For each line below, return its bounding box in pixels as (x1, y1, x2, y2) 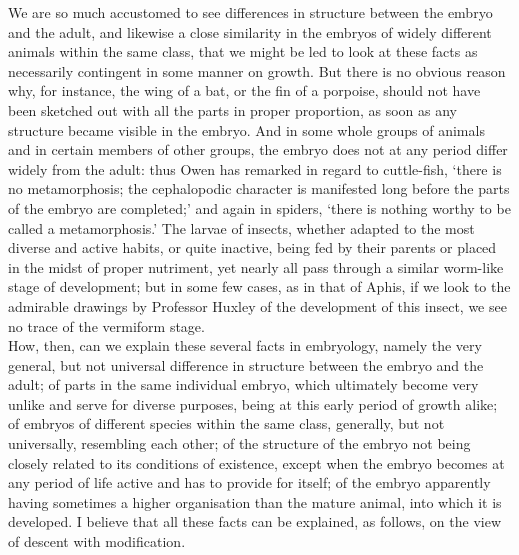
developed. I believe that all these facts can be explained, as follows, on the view (8, 511, 501, 532)
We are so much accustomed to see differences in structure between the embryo (8, 2, 493, 22)
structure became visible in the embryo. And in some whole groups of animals (8, 119, 485, 140)
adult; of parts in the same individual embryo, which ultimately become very (8, 374, 479, 395)
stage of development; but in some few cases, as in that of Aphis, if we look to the (8, 276, 511, 297)
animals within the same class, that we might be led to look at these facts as (8, 41, 478, 62)
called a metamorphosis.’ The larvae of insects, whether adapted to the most (8, 217, 475, 238)
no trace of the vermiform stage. (8, 315, 205, 336)
